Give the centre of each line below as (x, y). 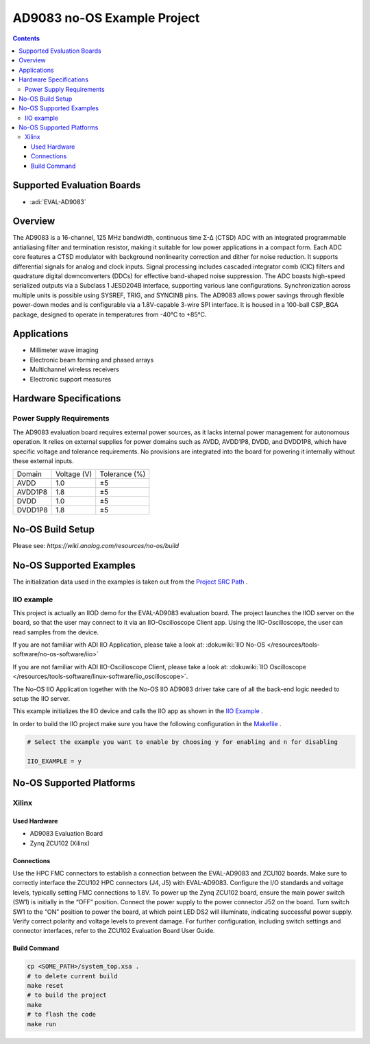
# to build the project (67, 995)
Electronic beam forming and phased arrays (92, 360)
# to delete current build (72, 976)
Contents (26, 38)
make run (42, 1024)
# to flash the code (61, 1015)
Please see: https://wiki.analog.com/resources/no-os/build (96, 545)
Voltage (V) (74, 474)
